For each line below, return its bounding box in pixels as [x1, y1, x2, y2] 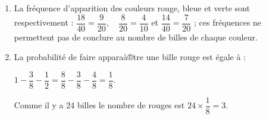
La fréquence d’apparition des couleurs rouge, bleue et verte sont [14, 2, 250, 14]
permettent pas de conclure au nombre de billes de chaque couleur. [14, 30, 258, 43]
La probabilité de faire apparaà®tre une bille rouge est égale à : [14, 51, 246, 63]
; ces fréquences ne [193, 16, 261, 29]
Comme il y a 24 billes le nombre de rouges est [14, 99, 185, 111]
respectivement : [14, 16, 74, 29]
